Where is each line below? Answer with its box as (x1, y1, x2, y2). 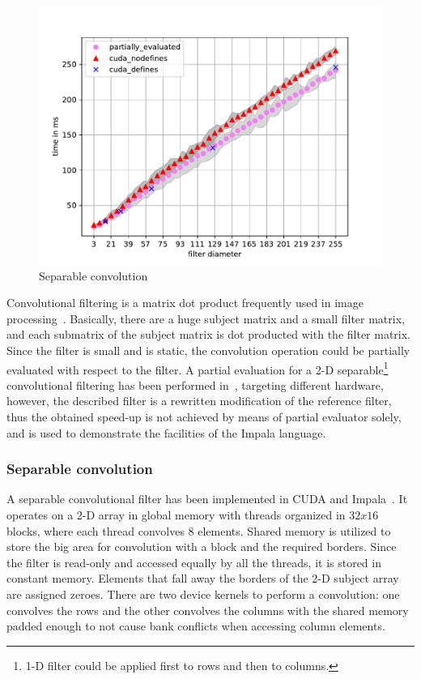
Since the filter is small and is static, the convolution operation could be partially (6, 341, 410, 358)
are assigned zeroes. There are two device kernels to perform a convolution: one (6, 585, 400, 602)
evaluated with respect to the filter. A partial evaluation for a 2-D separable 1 (6, 358, 389, 378)
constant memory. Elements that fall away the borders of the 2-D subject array (6, 570, 399, 587)
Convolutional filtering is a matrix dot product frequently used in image (6, 294, 364, 311)
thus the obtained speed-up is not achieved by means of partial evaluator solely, (6, 408, 402, 425)
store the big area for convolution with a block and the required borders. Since (6, 538, 397, 555)
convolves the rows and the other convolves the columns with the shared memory (6, 601, 409, 618)
